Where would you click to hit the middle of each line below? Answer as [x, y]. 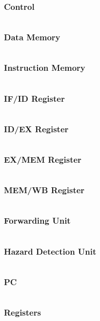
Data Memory [32, 37]
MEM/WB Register [44, 190]
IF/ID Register [34, 98]
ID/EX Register [36, 129]
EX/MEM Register [43, 160]
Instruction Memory [45, 68]
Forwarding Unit [37, 220]
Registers [22, 312]
